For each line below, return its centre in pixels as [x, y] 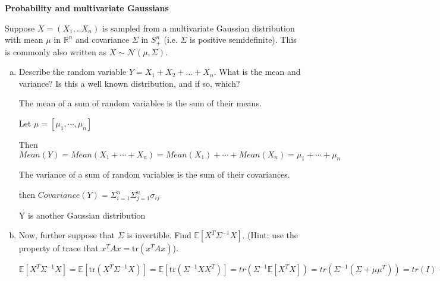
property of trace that [59, 248]
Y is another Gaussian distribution [82, 215]
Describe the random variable [73, 72]
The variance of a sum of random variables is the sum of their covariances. [154, 174]
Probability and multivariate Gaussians [87, 8]
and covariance [102, 40]
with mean [24, 40]
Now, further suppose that [67, 235]
